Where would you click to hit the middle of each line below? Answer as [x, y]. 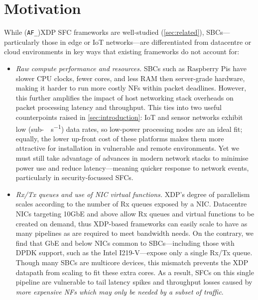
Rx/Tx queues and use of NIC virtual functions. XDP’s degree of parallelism [133, 194]
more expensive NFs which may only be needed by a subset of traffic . [120, 291]
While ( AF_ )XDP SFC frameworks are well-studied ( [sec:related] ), [104, 32]
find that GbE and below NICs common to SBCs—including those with [125, 243]
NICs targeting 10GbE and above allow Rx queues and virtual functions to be [135, 213]
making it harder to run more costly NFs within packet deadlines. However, [131, 88]
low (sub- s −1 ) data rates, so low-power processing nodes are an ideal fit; [129, 128]
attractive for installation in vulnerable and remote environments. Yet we [128, 148]
